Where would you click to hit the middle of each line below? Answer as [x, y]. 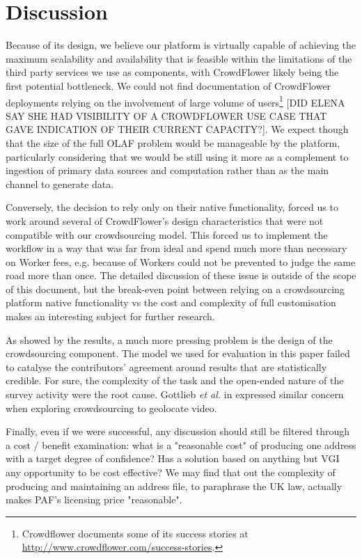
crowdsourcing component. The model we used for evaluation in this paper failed [178, 353]
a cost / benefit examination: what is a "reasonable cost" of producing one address [181, 444]
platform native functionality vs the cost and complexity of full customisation [171, 302]
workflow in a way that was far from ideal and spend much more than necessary [176, 248]
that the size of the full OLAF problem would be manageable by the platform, [173, 142]
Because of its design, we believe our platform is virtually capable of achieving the [181, 45]
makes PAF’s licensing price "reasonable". [94, 499]
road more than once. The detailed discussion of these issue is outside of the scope [181, 275]
